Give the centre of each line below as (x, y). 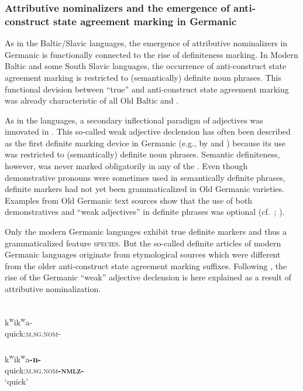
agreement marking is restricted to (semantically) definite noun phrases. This (143, 77)
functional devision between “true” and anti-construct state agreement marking (147, 89)
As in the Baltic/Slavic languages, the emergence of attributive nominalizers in (146, 43)
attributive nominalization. (53, 289)
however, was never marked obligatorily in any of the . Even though (126, 166)
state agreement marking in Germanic (145, 21)
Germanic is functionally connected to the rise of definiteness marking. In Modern (151, 54)
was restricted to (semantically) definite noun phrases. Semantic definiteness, (142, 154)
